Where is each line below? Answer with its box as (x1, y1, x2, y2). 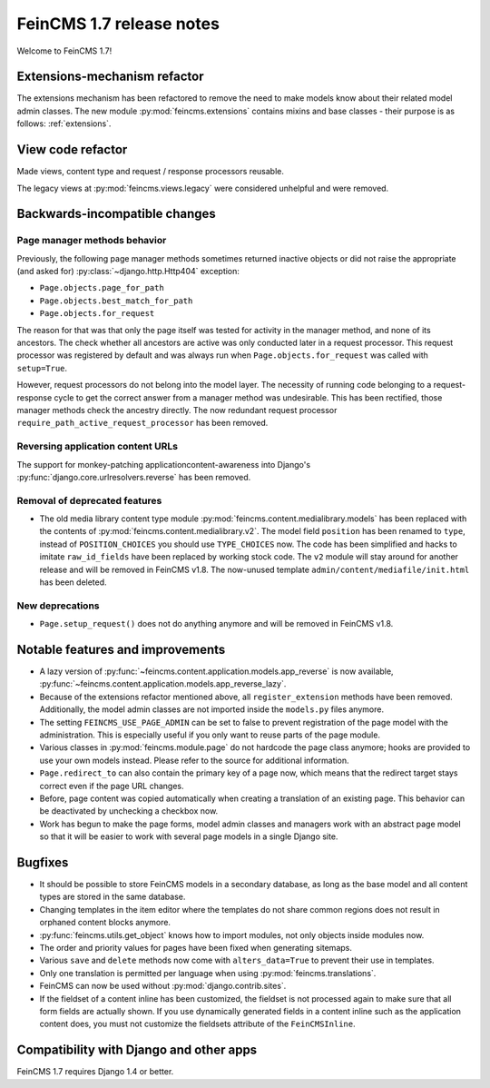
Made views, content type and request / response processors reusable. (16, 166, 285, 177)
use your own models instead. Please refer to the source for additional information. (39, 755, 349, 766)
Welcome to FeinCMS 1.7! (16, 45, 113, 56)
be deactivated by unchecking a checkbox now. (39, 806, 219, 816)
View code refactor (16, 142, 128, 158)
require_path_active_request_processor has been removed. (16, 418, 269, 429)
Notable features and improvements (16, 641, 226, 658)
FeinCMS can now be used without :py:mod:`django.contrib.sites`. (39, 981, 287, 992)
